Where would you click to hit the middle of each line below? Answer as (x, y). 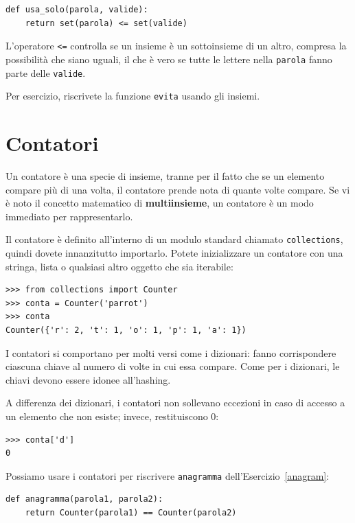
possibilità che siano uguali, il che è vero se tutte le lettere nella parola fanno (169, 59)
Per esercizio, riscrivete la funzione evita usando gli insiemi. (133, 96)
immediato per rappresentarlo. (69, 216)
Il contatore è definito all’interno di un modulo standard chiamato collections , (174, 239)
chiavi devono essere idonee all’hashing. (88, 379)
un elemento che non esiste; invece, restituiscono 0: (112, 416)
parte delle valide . (46, 72)
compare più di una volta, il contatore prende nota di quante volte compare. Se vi (178, 189)
